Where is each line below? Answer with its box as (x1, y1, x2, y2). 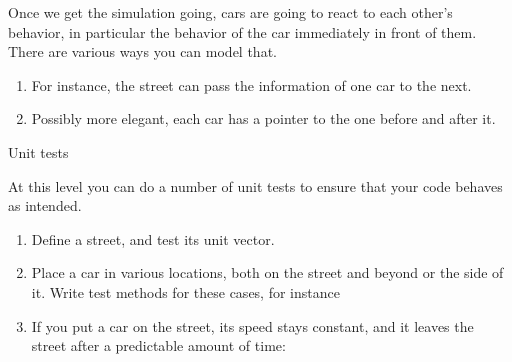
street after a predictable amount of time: (31, 335, 286, 356)
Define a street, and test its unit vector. (31, 228, 275, 249)
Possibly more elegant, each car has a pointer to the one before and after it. (31, 108, 496, 129)
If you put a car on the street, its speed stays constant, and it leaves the (31, 315, 474, 336)
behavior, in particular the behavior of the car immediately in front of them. (8, 21, 477, 42)
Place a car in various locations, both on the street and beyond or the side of (31, 262, 504, 283)
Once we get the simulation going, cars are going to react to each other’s (8, 2, 453, 22)
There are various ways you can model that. (8, 41, 277, 62)
